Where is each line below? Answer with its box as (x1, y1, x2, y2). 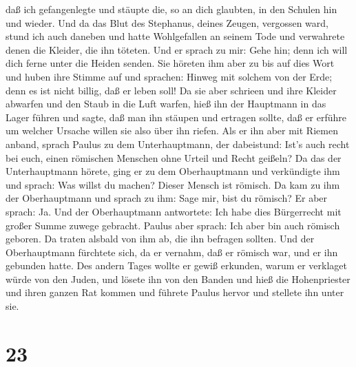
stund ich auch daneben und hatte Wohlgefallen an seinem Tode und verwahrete (6, 29, 345, 43)
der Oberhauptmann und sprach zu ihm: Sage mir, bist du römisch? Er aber (6, 191, 328, 205)
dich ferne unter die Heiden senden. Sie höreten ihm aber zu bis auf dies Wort (6, 56, 335, 70)
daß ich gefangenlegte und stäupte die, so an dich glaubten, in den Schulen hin (6, 2, 337, 16)
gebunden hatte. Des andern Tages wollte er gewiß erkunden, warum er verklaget (6, 258, 348, 273)
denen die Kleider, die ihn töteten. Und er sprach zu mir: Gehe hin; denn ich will (6, 42, 348, 56)
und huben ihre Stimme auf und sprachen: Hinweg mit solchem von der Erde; (6, 69, 333, 83)
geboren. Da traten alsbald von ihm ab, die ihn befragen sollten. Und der (6, 231, 315, 246)
